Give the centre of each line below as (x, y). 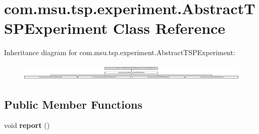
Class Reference (169, 28)
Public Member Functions (73, 104)
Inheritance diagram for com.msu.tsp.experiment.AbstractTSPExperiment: (120, 52)
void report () (27, 125)
